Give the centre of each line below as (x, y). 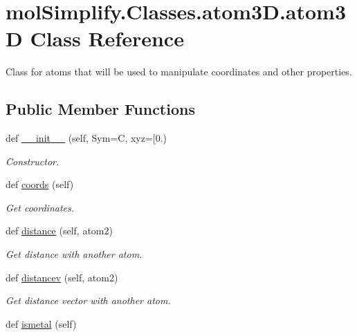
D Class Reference (95, 38)
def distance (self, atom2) (59, 231)
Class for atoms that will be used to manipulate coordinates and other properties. (179, 72)
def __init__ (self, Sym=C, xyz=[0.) (86, 138)
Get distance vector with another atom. (88, 300)
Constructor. (33, 161)
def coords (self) (40, 184)
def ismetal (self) (41, 323)
